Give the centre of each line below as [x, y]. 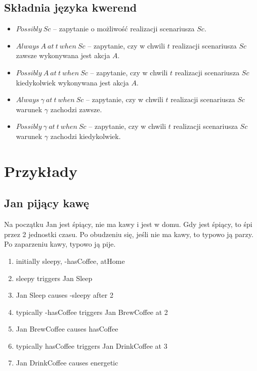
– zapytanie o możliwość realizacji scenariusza [124, 29]
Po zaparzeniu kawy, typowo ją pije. [60, 244]
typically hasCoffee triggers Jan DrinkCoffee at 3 [92, 345]
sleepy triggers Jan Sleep [54, 278]
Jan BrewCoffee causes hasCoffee [67, 329]
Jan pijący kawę [47, 203]
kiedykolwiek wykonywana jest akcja [72, 82]
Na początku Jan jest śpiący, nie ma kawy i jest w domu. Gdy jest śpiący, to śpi [128, 224]
